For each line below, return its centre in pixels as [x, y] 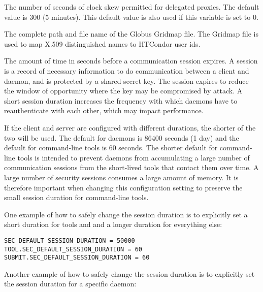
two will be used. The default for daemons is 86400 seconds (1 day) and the [122, 137]
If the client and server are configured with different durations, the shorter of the [130, 127]
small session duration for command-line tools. [76, 197]
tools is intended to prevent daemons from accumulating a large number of [134, 157]
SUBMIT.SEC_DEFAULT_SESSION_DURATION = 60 [77, 258]
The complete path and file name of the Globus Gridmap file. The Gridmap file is [131, 34]
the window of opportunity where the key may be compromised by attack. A [123, 91]
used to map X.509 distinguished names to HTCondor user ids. [102, 43]
